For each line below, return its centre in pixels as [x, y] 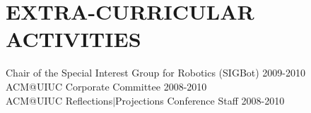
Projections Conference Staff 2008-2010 [200, 100]
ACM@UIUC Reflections [59, 100]
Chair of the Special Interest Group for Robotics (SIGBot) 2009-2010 [156, 73]
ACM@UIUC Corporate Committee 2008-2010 [106, 86]
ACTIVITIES [74, 39]
